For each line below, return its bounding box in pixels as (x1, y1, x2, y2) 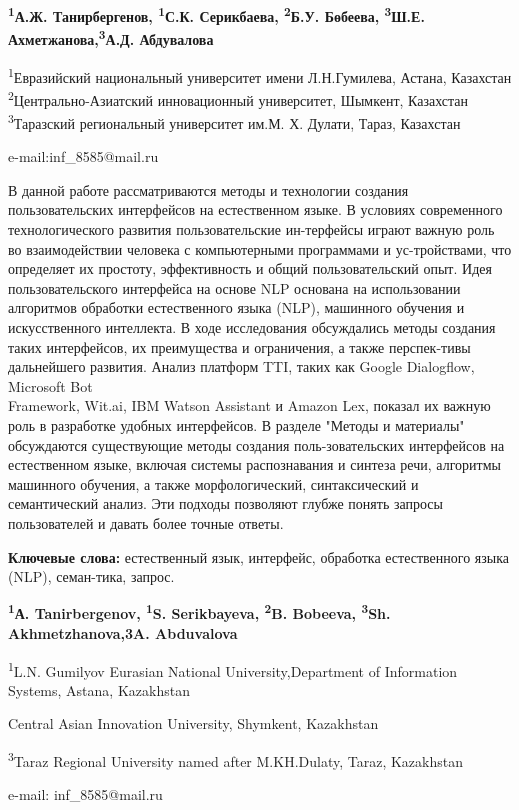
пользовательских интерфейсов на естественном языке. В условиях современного (8, 199, 503, 220)
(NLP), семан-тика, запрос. (8, 566, 175, 587)
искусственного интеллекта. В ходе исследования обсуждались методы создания (8, 317, 496, 337)
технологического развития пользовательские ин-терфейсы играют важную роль (8, 219, 495, 240)
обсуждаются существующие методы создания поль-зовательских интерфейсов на (8, 434, 505, 455)
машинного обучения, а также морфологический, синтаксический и (8, 473, 419, 494)
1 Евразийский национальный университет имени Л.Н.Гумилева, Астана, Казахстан (8, 63, 512, 87)
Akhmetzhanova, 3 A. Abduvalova (8, 622, 238, 643)
